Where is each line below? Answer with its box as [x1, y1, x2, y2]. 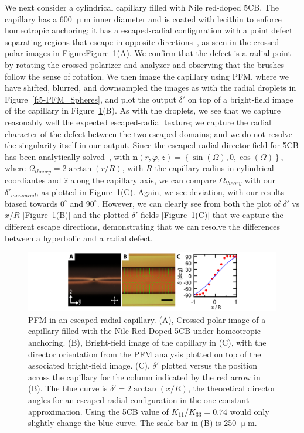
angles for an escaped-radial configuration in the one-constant [28, 393, 250, 405]
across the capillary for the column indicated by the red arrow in [28, 370, 261, 383]
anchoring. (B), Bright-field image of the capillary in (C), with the [28, 336, 267, 348]
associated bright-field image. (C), [28, 359, 150, 371]
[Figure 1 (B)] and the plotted [22, 209, 129, 221]
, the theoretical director [187, 382, 276, 394]
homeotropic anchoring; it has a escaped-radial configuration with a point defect [5, 24, 293, 36]
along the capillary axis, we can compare [70, 173, 217, 186]
